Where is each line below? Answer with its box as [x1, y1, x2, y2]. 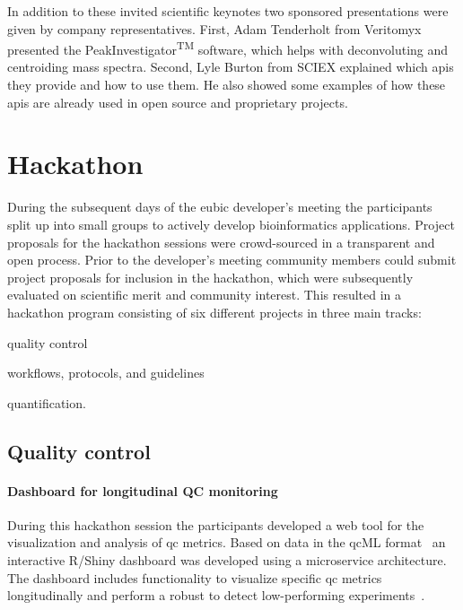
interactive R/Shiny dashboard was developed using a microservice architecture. [7, 551, 447, 570]
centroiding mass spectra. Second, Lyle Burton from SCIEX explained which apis [7, 57, 454, 76]
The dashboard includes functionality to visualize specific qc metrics [7, 568, 382, 587]
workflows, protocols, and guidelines [7, 363, 205, 382]
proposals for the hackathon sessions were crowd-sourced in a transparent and [7, 232, 435, 251]
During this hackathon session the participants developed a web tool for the [7, 515, 424, 534]
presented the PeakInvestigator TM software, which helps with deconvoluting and [7, 38, 449, 58]
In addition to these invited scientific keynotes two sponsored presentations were [7, 2, 449, 20]
